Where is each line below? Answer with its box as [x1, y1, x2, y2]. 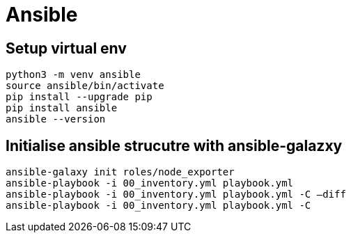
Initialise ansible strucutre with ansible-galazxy [6, 136, 343, 154]
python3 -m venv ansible [6, 69, 141, 81]
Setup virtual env [6, 39, 127, 57]
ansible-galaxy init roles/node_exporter [6, 166, 235, 178]
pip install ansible [6, 102, 118, 114]
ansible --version [6, 113, 106, 125]
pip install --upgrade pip [6, 91, 153, 103]
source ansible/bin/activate [6, 80, 164, 92]
